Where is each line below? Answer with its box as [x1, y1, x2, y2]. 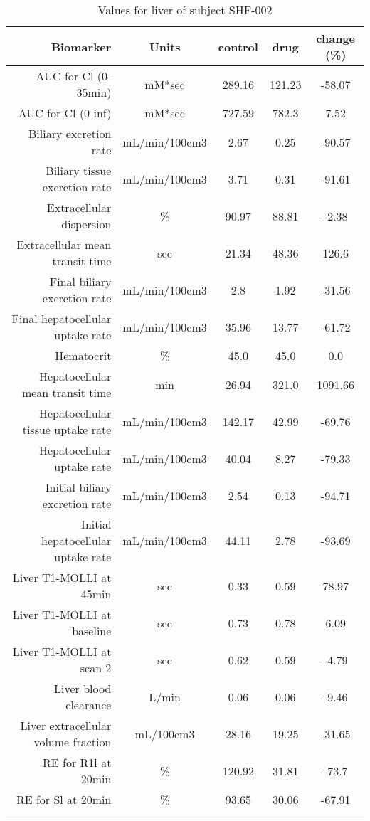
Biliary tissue [46, 162, 112, 179]
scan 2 [80, 660, 112, 676]
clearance [65, 696, 112, 713]
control [218, 38, 258, 55]
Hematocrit [55, 347, 112, 364]
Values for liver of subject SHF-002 [97, 1, 273, 18]
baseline [72, 623, 112, 639]
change [316, 30, 356, 46]
